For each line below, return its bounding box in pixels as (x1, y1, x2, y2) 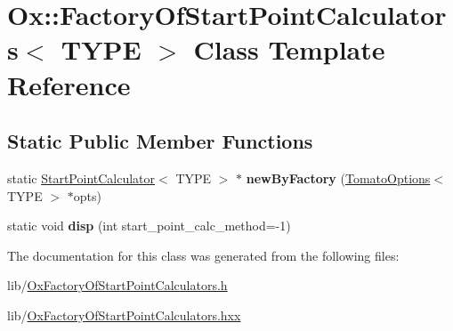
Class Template (193, 31, 385, 68)
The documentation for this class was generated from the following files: (7, 246, 400, 264)
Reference (7, 66, 131, 102)
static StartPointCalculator (7, 168, 156, 187)
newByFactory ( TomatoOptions (246, 168, 431, 187)
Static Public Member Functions (7, 127, 313, 155)
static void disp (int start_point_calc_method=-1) (7, 216, 291, 235)
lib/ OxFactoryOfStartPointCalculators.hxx (7, 305, 241, 324)
